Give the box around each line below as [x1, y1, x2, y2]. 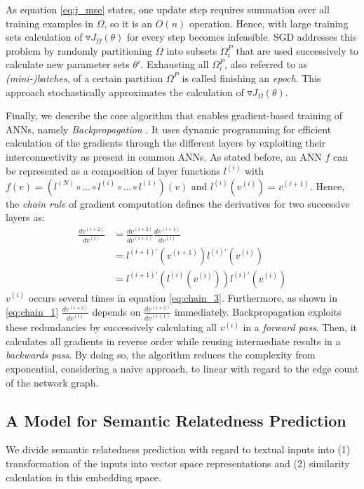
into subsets [166, 43, 217, 58]
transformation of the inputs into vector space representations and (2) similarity [6, 456, 350, 471]
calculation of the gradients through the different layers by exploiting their [6, 135, 326, 150]
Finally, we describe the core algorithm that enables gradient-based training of [6, 108, 343, 123]
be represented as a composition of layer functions [6, 163, 221, 177]
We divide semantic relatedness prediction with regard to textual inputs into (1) [6, 442, 351, 457]
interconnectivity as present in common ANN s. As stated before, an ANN [6, 149, 322, 163]
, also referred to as [224, 57, 308, 72]
